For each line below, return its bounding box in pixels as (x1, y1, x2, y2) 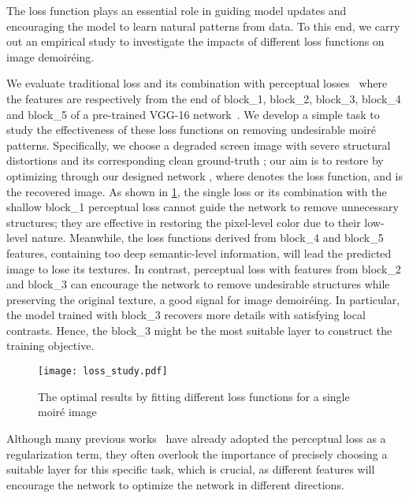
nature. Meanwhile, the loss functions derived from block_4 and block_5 (31, 229, 384, 246)
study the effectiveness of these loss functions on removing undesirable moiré (6, 121, 376, 138)
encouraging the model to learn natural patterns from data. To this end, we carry (6, 17, 400, 34)
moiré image (38, 403, 97, 420)
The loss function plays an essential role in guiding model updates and (6, 2, 347, 18)
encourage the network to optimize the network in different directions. (6, 476, 344, 492)
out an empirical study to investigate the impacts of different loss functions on (6, 33, 385, 50)
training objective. (6, 337, 95, 354)
